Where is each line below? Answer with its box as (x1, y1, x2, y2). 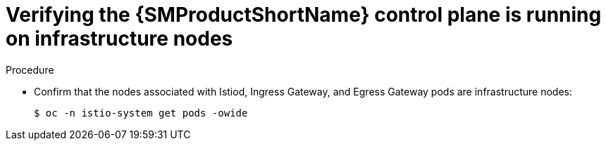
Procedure (6, 63, 54, 76)
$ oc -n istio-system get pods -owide (34, 107, 248, 119)
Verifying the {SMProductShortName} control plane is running (6, 3, 602, 27)
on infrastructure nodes (6, 27, 233, 51)
